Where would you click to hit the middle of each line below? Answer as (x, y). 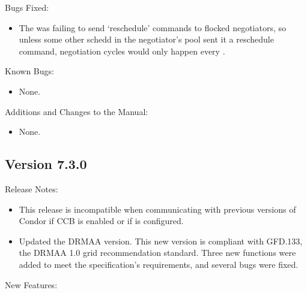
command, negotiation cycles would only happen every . (122, 51)
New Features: (31, 284)
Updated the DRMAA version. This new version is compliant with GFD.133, (161, 241)
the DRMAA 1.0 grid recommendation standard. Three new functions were (157, 253)
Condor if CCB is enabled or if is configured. (101, 221)
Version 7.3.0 (46, 164)
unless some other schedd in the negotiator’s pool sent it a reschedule (146, 39)
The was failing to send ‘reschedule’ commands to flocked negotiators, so (153, 27)
